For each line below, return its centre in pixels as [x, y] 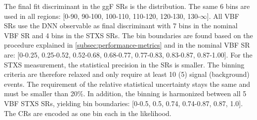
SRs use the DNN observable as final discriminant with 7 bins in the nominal [121, 26]
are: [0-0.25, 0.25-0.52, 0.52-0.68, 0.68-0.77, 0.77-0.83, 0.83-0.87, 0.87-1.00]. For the [128, 54]
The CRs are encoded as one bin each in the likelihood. [88, 113]
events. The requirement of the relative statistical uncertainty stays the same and [127, 84]
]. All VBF [223, 16]
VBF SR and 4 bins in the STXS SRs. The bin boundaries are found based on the [128, 35]
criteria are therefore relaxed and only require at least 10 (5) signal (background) [127, 74]
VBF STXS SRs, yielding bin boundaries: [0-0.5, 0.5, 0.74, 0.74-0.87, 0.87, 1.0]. [124, 103]
